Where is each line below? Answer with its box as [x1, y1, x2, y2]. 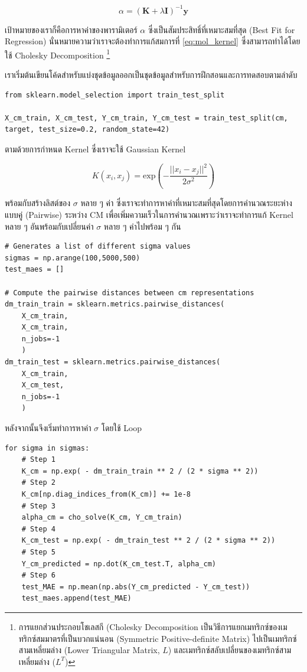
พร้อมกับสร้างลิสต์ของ [5, 197, 71, 209]
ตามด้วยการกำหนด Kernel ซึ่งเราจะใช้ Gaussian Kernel [5, 142, 186, 155]
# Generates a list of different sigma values [5, 242, 191, 251]
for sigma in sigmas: [5, 443, 90, 452]
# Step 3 [21, 501, 55, 510]
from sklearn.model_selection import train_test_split [5, 90, 225, 99]
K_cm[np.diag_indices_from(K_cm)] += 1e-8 [21, 490, 191, 498]
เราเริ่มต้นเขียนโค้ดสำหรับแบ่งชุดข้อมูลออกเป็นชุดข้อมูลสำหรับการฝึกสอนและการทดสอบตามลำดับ [5, 68, 298, 80]
